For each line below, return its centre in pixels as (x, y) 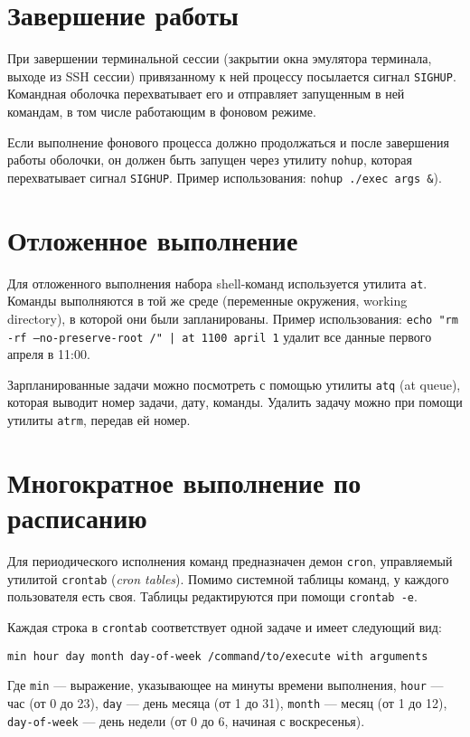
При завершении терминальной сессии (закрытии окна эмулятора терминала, (220, 58)
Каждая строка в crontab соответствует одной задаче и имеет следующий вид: (225, 626)
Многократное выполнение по (184, 482)
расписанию (77, 518)
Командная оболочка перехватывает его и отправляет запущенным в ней (206, 94)
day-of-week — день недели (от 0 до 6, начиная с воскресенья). (186, 720)
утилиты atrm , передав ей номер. (99, 420)
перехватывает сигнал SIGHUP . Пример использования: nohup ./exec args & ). (225, 177)
